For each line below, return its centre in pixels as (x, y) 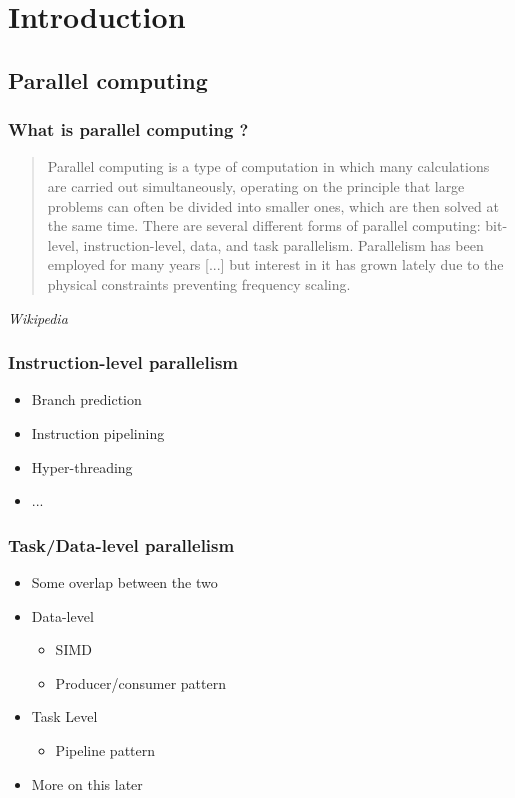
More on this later (87, 783)
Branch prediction (86, 399)
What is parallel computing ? (128, 129)
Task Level (64, 716)
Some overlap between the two (124, 581)
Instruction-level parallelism (123, 362)
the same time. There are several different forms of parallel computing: (264, 225)
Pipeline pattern (105, 749)
